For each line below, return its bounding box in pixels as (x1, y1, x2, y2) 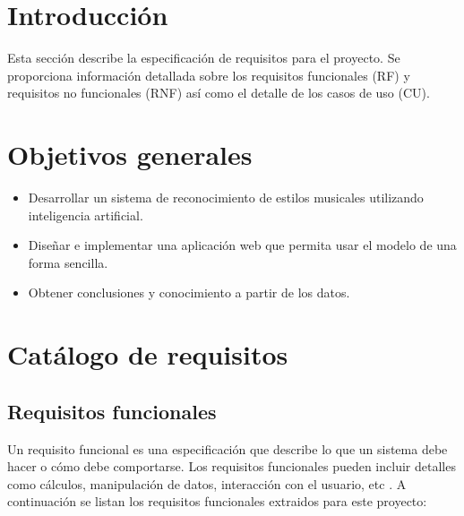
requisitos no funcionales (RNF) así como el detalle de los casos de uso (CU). (7, 83, 430, 102)
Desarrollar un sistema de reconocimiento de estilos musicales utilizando (28, 188, 424, 207)
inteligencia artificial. (28, 205, 143, 224)
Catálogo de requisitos (7, 336, 288, 373)
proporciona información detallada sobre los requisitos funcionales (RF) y (7, 65, 410, 84)
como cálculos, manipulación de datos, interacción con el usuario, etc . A (7, 474, 407, 493)
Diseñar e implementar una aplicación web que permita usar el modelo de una (28, 236, 457, 254)
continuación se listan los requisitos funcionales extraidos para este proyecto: (7, 492, 427, 511)
